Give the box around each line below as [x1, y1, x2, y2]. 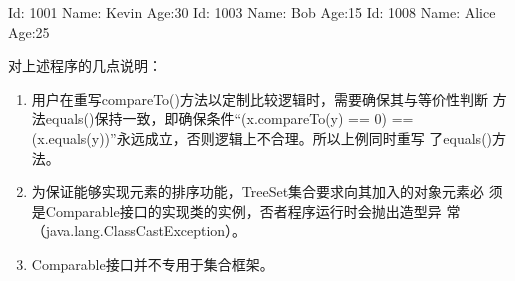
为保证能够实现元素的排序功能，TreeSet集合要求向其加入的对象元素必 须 [31, 181, 503, 202]
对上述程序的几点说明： [8, 55, 162, 76]
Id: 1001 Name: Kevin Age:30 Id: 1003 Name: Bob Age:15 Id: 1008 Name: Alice [8, 2, 496, 22]
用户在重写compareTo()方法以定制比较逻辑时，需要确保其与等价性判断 [31, 88, 488, 109]
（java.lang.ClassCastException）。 [31, 220, 247, 241]
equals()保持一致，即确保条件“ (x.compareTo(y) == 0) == [45, 108, 414, 129]
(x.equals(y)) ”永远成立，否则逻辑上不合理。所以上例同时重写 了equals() [31, 127, 493, 148]
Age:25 [8, 21, 50, 42]
